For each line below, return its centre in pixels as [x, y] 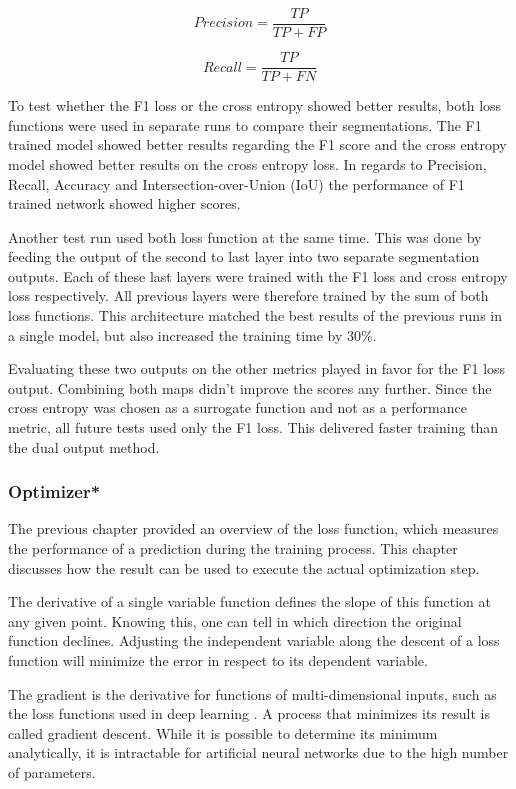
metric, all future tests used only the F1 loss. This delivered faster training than [253, 427]
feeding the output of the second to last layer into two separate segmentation [244, 256]
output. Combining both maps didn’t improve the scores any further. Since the [250, 387]
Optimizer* [54, 491]
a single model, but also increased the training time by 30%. [192, 334]
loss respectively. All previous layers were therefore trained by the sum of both [248, 295]
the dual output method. [84, 446]
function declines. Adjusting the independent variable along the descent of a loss [254, 640]
